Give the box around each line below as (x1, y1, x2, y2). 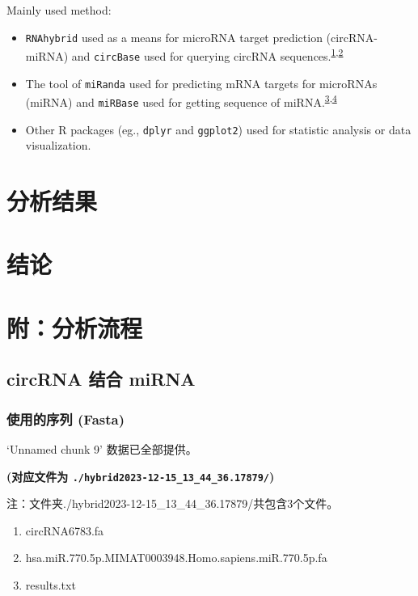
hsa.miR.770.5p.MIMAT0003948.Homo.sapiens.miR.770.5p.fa (25, 549, 327, 566)
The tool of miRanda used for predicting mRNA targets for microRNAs (25, 74, 378, 91)
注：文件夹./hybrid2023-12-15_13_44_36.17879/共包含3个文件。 (6, 495, 339, 512)
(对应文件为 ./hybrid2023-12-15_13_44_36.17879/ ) (6, 467, 275, 484)
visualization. (25, 137, 91, 154)
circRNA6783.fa (25, 522, 104, 539)
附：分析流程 (6, 311, 143, 344)
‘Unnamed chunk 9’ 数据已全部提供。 (6, 440, 197, 457)
